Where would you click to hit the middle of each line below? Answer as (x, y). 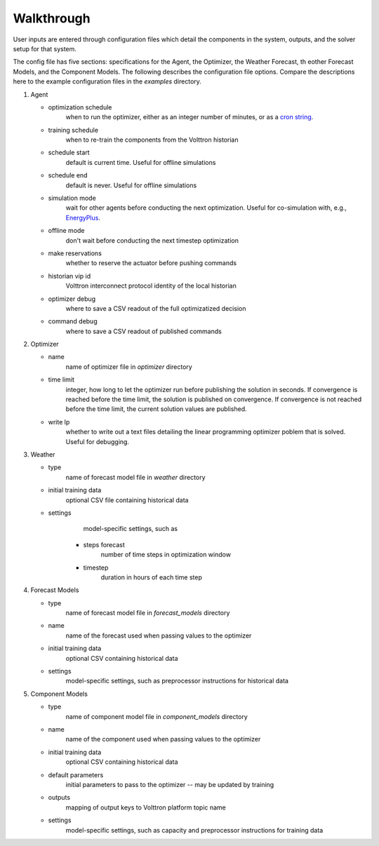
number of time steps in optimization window (166, 555)
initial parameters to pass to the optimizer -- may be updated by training (170, 784)
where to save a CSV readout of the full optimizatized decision (156, 308)
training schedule (73, 130)
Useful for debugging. (98, 441)
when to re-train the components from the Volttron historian (152, 140)
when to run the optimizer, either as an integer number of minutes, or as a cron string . (189, 117)
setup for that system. (45, 48)
